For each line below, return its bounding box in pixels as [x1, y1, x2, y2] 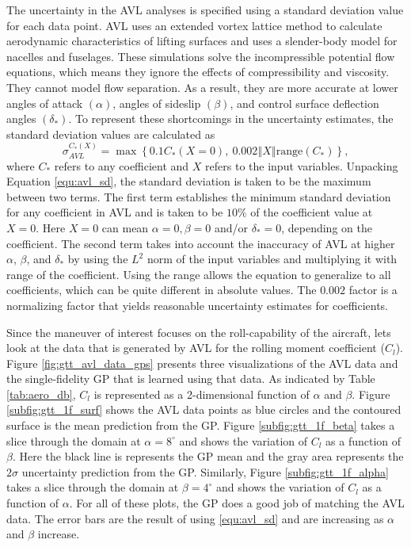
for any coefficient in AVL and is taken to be [6, 204, 223, 220]
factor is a [348, 281, 398, 298]
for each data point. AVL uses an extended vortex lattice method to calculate [6, 17, 382, 33]
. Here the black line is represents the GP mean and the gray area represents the [12, 448, 404, 465]
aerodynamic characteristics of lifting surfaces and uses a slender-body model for [6, 33, 398, 49]
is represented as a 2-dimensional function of [93, 385, 310, 402]
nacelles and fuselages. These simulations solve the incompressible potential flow [6, 48, 395, 64]
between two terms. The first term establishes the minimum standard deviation [6, 188, 391, 205]
